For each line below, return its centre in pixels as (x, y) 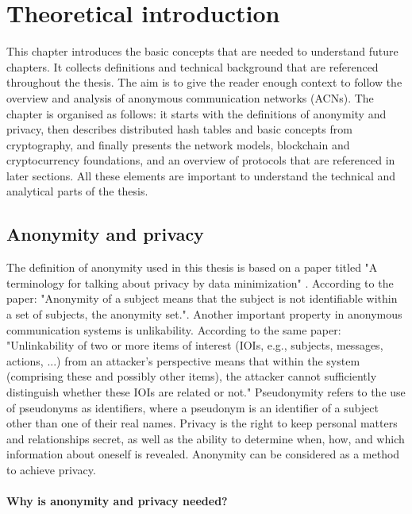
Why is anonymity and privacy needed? (117, 501)
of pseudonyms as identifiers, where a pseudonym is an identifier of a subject (193, 407)
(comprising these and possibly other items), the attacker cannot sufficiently (192, 376)
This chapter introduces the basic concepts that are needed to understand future (202, 51)
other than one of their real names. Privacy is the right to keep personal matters (202, 423)
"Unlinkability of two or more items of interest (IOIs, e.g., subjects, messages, (195, 345)
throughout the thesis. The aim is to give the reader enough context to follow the (204, 82)
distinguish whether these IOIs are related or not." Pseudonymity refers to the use (206, 392)
